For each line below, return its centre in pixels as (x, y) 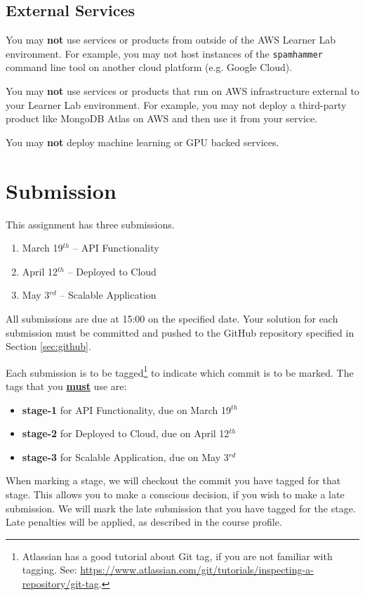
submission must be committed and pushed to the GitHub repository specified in (180, 332)
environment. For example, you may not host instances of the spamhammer (165, 53)
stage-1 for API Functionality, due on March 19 (126, 409)
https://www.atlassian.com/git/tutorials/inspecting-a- (197, 570)
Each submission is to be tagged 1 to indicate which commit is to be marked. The (180, 371)
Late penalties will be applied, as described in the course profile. (144, 522)
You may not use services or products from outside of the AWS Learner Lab (171, 40)
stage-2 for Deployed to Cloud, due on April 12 (126, 433)
